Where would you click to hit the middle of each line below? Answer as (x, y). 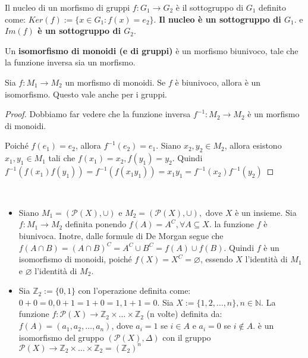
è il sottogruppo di (210, 7)
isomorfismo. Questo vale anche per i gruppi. (86, 94)
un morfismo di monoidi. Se (115, 82)
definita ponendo (96, 224)
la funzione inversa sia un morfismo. (70, 62)
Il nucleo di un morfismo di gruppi (67, 7)
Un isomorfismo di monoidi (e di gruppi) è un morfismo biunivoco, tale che (152, 50)
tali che (62, 158)
